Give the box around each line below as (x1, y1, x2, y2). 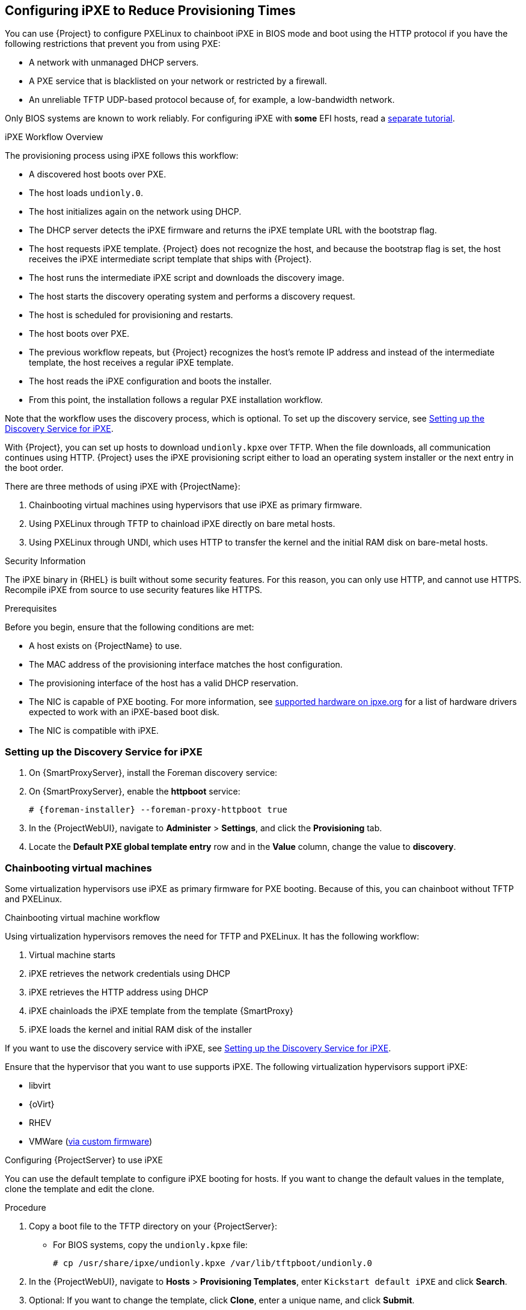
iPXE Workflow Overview (5, 132, 103, 143)
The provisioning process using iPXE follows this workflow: (5, 150, 239, 161)
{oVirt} (29, 1098, 55, 1109)
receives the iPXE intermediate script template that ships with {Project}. (29, 254, 312, 265)
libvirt (29, 1080, 51, 1090)
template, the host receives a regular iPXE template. (29, 357, 234, 368)
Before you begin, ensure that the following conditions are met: (5, 622, 254, 633)
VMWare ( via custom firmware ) (29, 1136, 153, 1146)
